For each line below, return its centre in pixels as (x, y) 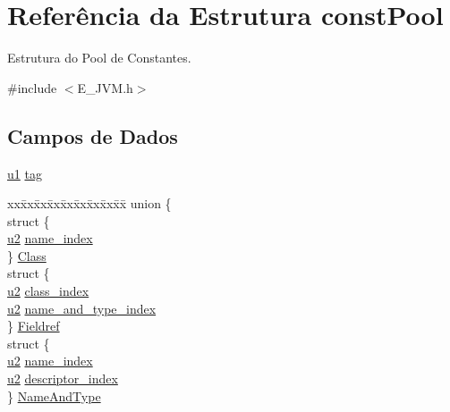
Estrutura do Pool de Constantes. (99, 58)
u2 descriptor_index (63, 378)
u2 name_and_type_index (82, 308)
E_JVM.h (105, 87)
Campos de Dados (93, 135)
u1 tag (25, 173)
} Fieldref (34, 326)
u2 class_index (48, 291)
